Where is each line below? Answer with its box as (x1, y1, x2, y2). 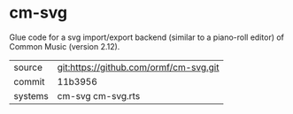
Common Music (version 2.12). (9, 41, 120, 51)
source (13, 61, 42, 73)
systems (13, 89, 49, 102)
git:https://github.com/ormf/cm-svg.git (57, 61, 220, 73)
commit (13, 75, 45, 87)
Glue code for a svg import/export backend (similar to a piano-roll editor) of (9, 32, 285, 42)
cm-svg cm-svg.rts (57, 89, 141, 102)
